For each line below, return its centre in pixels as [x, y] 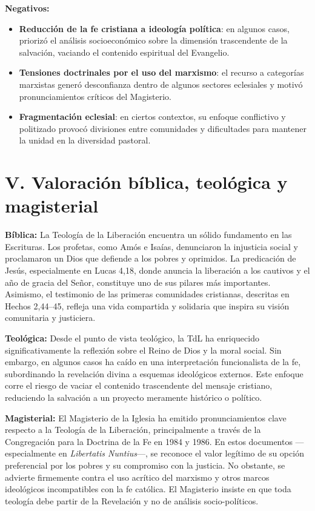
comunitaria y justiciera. [50, 318]
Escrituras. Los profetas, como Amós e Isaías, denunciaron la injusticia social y [151, 246]
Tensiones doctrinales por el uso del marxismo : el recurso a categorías [161, 72]
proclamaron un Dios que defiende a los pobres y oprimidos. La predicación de [151, 258]
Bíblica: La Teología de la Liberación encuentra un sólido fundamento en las [148, 235]
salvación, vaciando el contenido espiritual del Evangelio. [124, 52]
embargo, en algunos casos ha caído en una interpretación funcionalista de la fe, [153, 362]
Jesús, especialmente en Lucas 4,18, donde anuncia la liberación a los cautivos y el [157, 270]
